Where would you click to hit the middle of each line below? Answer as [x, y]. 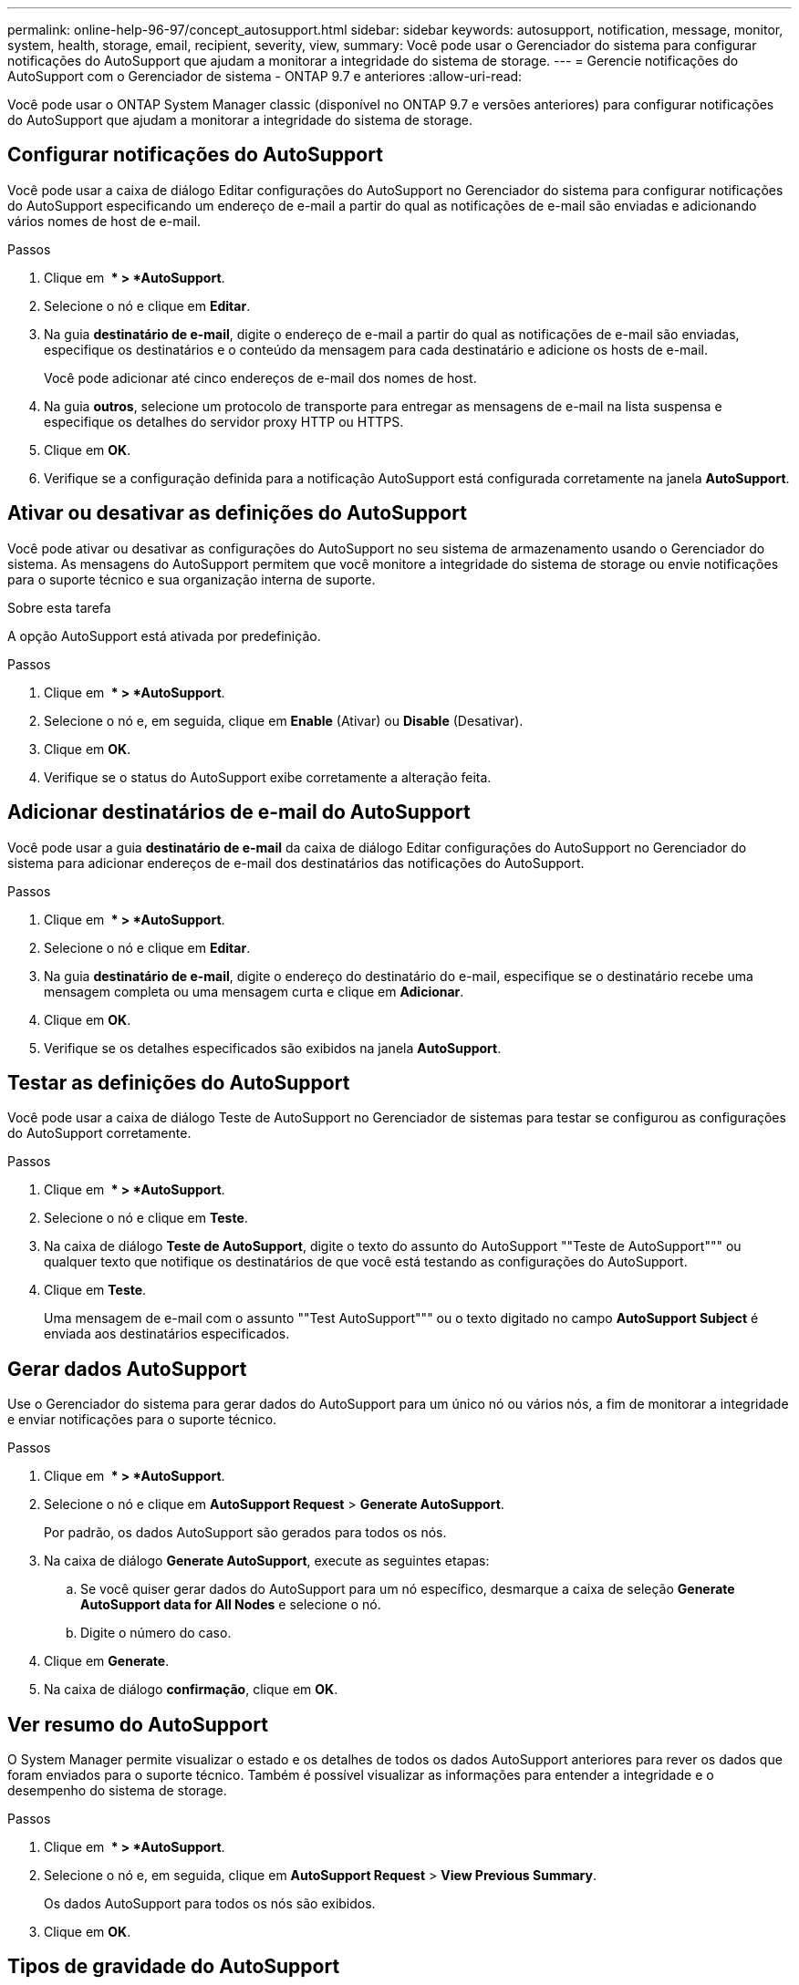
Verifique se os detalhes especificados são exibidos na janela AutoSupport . [273, 1048]
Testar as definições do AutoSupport [179, 1082]
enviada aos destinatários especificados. [167, 1334]
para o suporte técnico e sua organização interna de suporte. [192, 579]
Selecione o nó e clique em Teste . [146, 1218]
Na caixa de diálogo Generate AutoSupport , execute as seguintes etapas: [267, 1561]
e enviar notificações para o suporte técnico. [142, 1420]
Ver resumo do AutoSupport [138, 1724]
